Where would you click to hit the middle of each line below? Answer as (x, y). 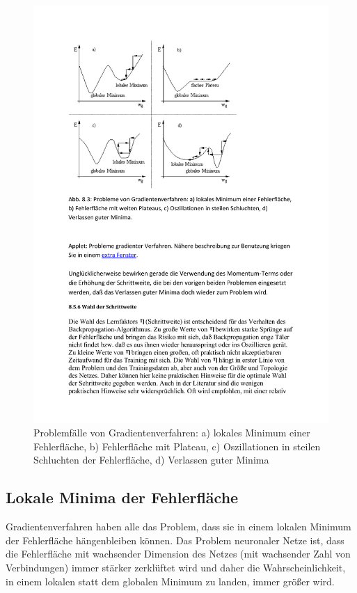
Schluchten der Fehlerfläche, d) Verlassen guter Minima (151, 460)
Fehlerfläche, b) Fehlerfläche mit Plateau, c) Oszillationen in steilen (177, 446)
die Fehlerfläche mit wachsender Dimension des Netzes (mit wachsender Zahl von (178, 554)
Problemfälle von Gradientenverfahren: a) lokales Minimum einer (172, 433)
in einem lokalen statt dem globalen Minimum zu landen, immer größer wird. (170, 581)
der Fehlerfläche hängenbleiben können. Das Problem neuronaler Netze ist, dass (175, 540)
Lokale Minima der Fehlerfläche (122, 497)
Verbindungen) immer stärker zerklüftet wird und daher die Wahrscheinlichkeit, (176, 568)
